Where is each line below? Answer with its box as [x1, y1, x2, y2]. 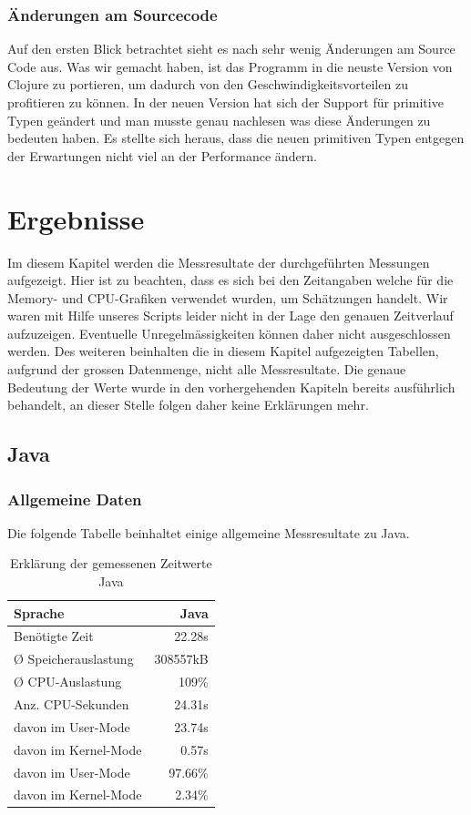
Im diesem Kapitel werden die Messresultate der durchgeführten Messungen [7, 252, 430, 271]
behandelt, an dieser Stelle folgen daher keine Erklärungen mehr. [7, 395, 369, 414]
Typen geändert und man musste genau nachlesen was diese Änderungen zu [7, 110, 431, 129]
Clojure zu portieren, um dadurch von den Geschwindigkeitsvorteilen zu [7, 75, 408, 94]
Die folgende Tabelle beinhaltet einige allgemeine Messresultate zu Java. [7, 523, 410, 542]
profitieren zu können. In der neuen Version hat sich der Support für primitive [7, 93, 444, 111]
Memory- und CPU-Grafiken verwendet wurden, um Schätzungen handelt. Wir [7, 288, 448, 307]
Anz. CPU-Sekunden [14, 695, 129, 713]
